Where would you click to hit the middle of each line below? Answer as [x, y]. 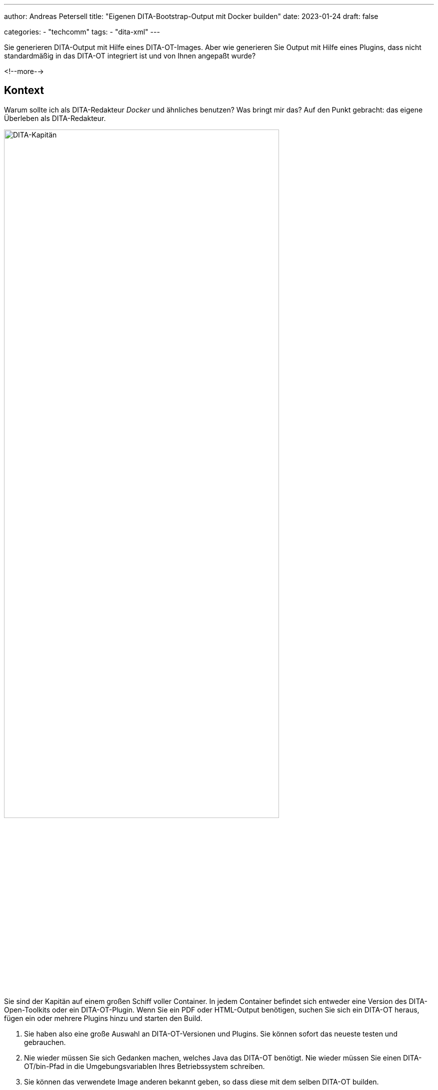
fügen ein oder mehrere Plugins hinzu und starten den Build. [103, 1018]
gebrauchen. [45, 1042]
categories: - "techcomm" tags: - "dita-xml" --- [82, 32]
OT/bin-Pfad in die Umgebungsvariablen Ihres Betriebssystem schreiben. [144, 1066]
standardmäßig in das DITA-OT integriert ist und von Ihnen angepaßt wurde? [130, 56]
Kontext [24, 90]
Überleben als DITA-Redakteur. [55, 118]
